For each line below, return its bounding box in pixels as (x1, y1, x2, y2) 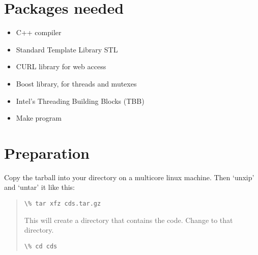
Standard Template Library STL (16, 44, 118, 54)
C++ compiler (16, 27, 62, 38)
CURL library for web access (16, 61, 106, 72)
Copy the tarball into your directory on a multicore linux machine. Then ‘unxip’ (4, 172, 254, 182)
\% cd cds (24, 242, 58, 250)
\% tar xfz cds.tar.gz (24, 200, 101, 207)
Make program (16, 112, 62, 123)
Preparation (4, 142, 90, 163)
